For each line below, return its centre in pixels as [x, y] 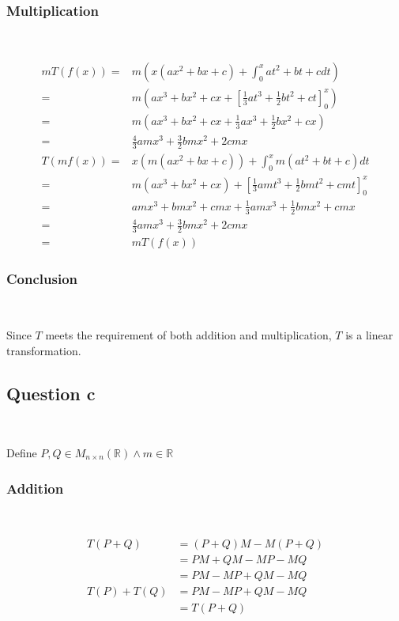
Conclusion [42, 279]
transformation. [44, 350]
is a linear [369, 335]
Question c [51, 393]
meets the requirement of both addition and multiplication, [188, 335]
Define [22, 453]
